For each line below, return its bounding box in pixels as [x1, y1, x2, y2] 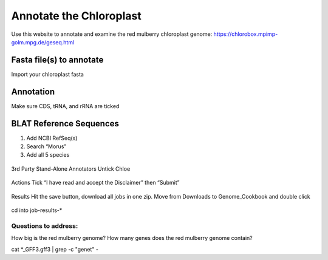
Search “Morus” [26, 143, 67, 150]
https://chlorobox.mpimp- [213, 30, 278, 38]
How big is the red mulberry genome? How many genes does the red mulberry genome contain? [11, 234, 253, 242]
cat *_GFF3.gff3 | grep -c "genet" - [11, 245, 98, 253]
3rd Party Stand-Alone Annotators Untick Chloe [11, 165, 131, 173]
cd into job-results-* [11, 207, 63, 214]
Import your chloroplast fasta [11, 70, 84, 78]
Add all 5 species [26, 151, 70, 159]
